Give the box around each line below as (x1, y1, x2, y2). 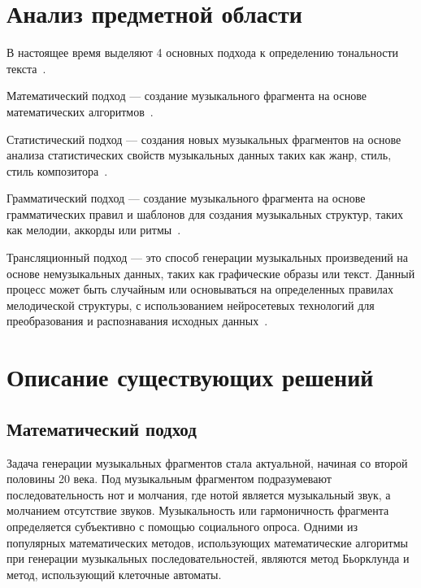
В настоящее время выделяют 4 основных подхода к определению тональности (7, 44, 399, 61)
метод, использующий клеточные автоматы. (7, 565, 222, 582)
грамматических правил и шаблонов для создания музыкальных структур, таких (7, 205, 403, 222)
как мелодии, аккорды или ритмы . (7, 221, 181, 238)
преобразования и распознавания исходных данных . (7, 312, 268, 329)
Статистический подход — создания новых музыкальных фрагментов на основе (7, 130, 401, 147)
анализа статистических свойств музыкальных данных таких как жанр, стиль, (7, 146, 392, 163)
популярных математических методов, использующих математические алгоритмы (7, 534, 408, 551)
